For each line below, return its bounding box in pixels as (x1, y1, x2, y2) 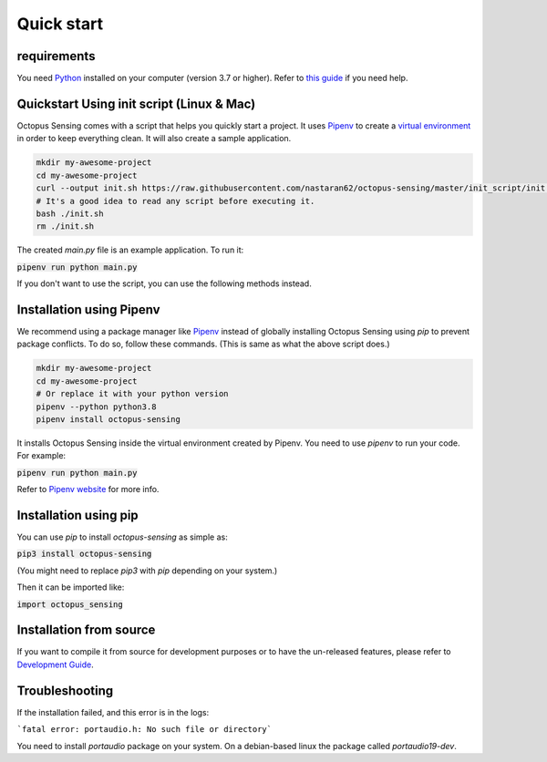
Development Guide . (16, 659, 95, 670)
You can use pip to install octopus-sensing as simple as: (16, 531, 228, 542)
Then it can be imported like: (16, 582, 125, 592)
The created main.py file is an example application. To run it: (16, 244, 244, 255)
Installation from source (16, 623, 156, 638)
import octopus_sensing (16, 599, 123, 610)
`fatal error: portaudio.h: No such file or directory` (16, 725, 273, 735)
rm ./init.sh (36, 221, 95, 232)
